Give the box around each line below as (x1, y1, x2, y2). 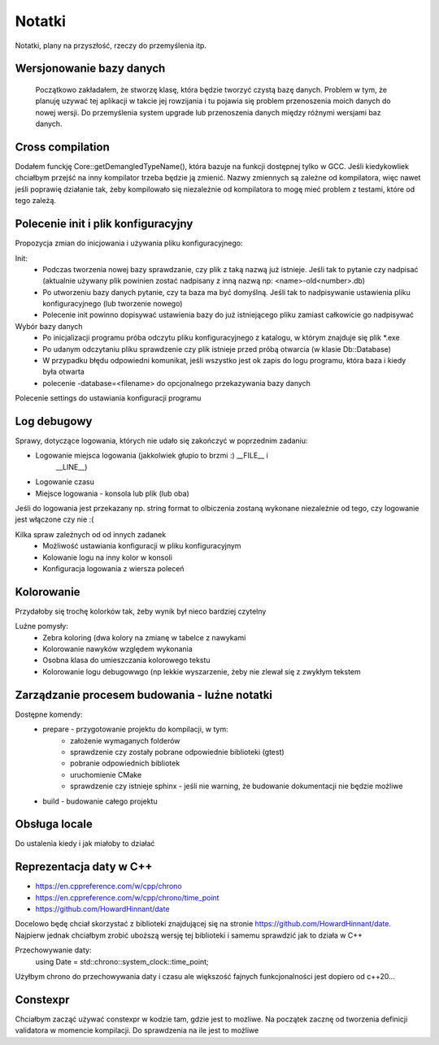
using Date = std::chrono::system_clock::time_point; (35, 956, 209, 966)
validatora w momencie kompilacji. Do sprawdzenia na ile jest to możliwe (15, 1025, 259, 1035)
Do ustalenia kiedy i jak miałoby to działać (15, 839, 155, 848)
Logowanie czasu (35, 477, 95, 487)
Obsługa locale (15, 817, 93, 831)
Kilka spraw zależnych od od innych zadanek (15, 529, 167, 540)
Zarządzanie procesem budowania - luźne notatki (15, 687, 272, 702)
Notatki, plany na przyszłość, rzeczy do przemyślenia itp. (15, 41, 207, 50)
